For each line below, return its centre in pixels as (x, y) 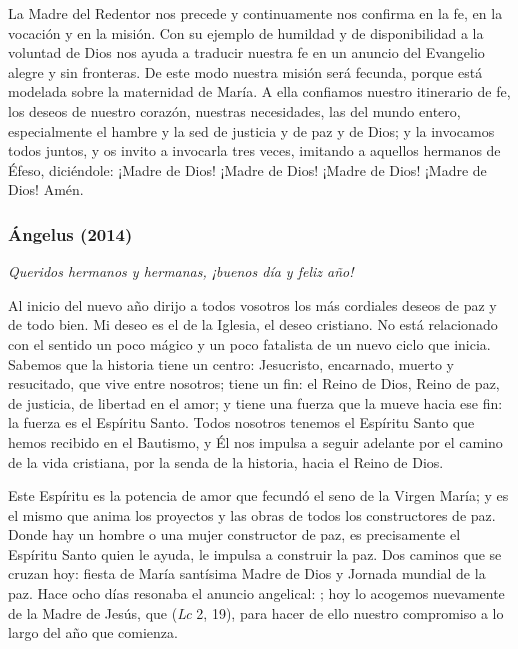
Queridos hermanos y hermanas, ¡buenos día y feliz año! (181, 271)
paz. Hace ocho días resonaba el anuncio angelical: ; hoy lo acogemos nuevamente (256, 593)
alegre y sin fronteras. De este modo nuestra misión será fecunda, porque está (245, 71)
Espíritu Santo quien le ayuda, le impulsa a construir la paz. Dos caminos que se (255, 553)
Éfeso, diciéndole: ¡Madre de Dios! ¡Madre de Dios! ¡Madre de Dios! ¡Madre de (247, 169)
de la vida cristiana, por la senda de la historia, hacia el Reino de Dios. (226, 461)
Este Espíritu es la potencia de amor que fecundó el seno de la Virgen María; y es (258, 495)
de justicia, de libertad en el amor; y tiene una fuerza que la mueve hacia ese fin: (255, 402)
